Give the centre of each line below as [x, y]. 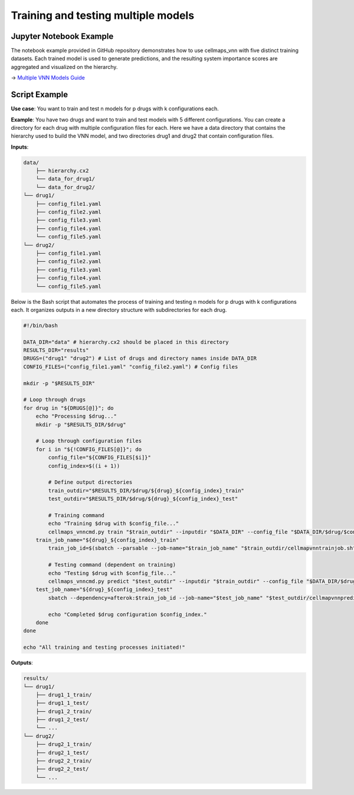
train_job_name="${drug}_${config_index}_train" [107, 540]
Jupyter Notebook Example [62, 36]
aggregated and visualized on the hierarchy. [64, 67]
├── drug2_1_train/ [64, 744]
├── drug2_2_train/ [64, 761]
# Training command [76, 515]
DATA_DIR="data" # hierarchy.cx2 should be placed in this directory [126, 342]
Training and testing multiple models [103, 15]
